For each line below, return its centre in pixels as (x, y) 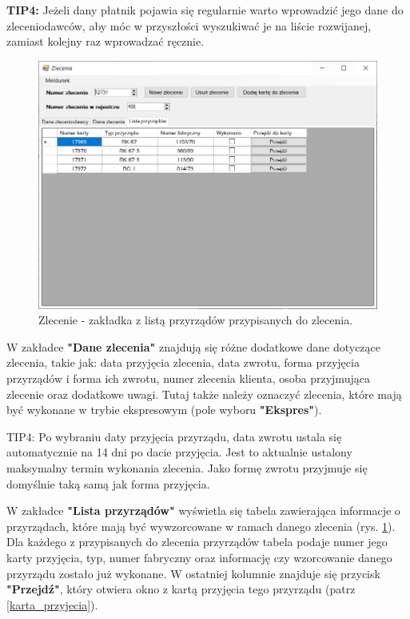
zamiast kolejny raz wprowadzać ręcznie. (105, 41)
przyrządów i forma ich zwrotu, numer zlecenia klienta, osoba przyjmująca (188, 378)
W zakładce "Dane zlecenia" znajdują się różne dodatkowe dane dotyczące (194, 346)
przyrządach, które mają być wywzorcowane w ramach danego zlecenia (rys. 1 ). (201, 526)
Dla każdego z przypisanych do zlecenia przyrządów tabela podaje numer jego (197, 542)
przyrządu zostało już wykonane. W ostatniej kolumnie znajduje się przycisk (193, 573)
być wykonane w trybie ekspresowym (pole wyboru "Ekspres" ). (164, 410)
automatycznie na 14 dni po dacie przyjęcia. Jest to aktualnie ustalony (179, 452)
